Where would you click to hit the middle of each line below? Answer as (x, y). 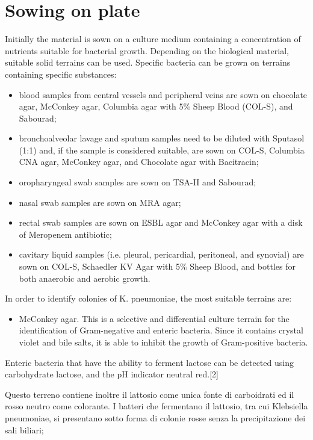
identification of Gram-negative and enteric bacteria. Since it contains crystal (161, 330)
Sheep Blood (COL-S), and (243, 106)
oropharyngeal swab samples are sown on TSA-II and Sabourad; (138, 182)
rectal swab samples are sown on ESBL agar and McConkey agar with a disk (161, 222)
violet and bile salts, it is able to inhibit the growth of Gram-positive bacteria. (163, 342)
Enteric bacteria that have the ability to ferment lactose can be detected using (149, 362)
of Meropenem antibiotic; (65, 234)
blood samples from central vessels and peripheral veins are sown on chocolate (163, 94)
